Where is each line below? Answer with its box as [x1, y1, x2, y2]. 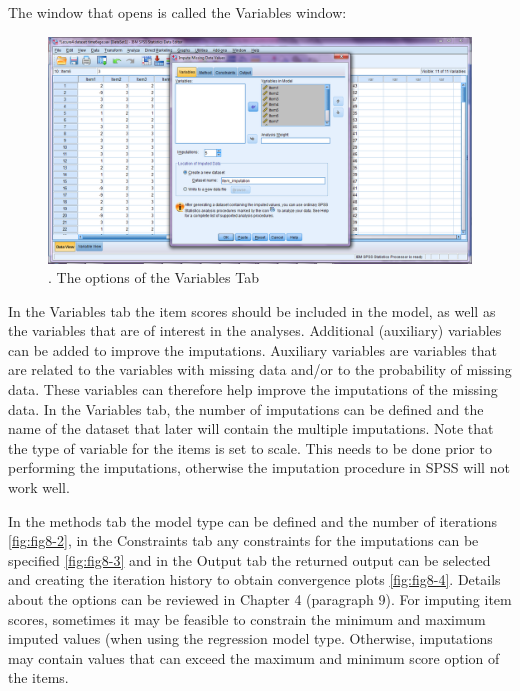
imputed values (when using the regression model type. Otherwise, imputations [8, 628, 493, 649]
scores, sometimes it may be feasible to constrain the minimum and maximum [8, 608, 486, 629]
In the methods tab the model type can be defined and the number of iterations [8, 510, 498, 531]
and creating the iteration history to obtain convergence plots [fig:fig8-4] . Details [8, 569, 501, 590]
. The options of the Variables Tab [48, 267, 259, 288]
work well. [8, 477, 70, 498]
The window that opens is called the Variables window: [8, 2, 347, 22]
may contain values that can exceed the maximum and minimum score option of [8, 647, 500, 668]
